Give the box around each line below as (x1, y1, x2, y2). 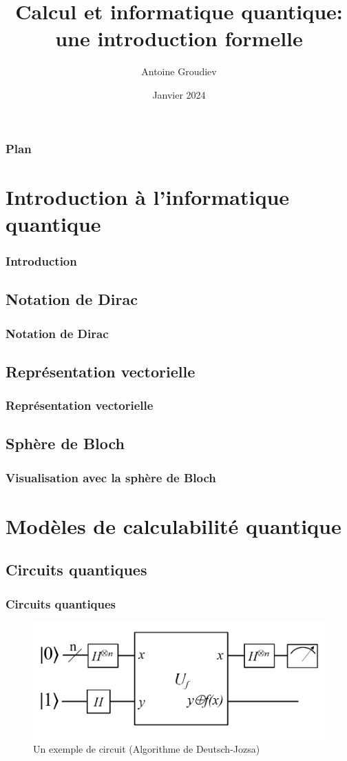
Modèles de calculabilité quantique (6, 511, 341, 540)
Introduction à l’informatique (6, 182, 290, 210)
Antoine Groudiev (141, 64, 217, 79)
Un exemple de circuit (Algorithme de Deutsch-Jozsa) (33, 741, 260, 755)
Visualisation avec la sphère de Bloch (6, 468, 216, 486)
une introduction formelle (55, 24, 303, 52)
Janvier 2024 (152, 87, 206, 101)
